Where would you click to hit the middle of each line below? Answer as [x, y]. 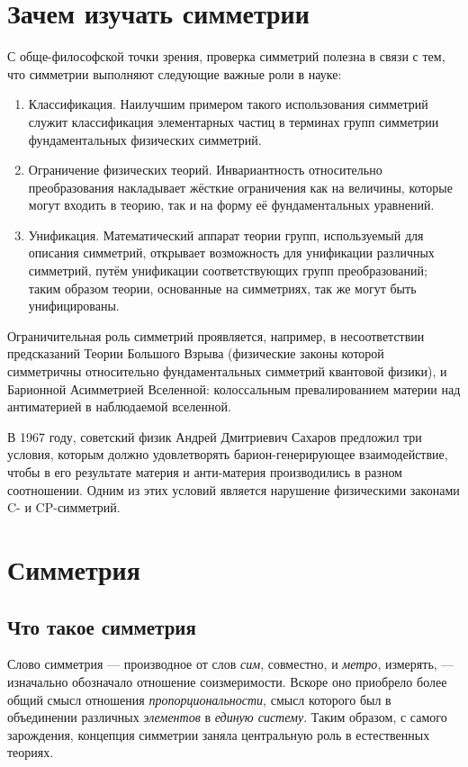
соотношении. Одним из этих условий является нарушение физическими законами [234, 489]
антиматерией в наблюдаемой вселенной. [119, 406]
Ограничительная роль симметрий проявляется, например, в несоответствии [216, 335]
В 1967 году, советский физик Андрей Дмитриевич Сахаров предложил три [215, 436]
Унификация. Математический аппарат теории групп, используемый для [226, 235]
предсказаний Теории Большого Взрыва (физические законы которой [196, 353]
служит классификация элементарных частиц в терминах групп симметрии [234, 121]
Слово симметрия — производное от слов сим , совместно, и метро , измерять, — [231, 664]
